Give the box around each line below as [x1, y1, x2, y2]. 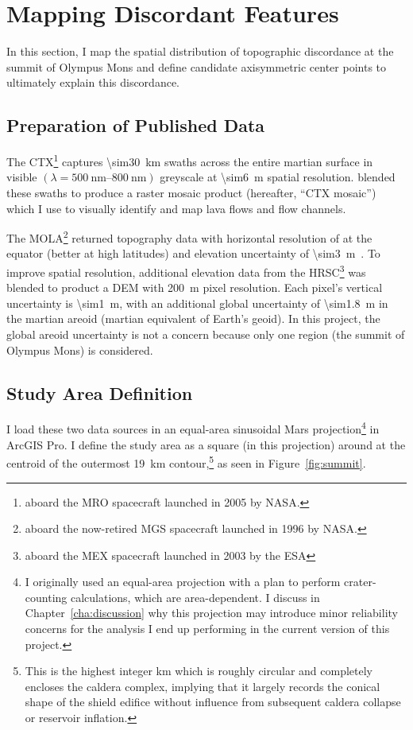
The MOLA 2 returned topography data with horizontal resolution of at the [6, 227, 372, 246]
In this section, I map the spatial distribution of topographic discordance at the [6, 43, 394, 60]
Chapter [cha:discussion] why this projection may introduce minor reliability [25, 604, 398, 621]
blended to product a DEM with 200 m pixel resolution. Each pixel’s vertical [6, 279, 383, 296]
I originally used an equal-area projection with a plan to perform [25, 573, 341, 590]
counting [25, 588, 68, 605]
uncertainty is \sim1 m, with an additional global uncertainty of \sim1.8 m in [6, 294, 388, 311]
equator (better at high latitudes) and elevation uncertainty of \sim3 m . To [6, 245, 380, 262]
